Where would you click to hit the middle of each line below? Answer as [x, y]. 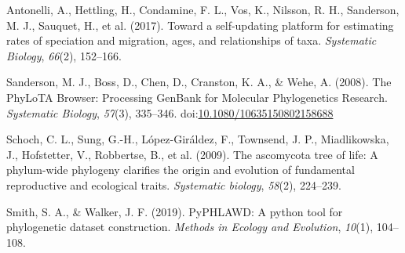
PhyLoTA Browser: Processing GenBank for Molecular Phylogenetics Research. [197, 97]
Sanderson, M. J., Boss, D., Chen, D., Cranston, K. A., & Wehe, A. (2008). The [199, 82]
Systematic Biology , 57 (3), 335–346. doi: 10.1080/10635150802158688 [170, 112]
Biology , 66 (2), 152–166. [64, 55]
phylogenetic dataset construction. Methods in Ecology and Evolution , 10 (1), [190, 227]
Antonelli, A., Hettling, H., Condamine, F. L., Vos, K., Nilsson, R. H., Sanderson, [203, 9]
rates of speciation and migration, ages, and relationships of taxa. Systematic [192, 40]
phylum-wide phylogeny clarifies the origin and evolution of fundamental [181, 170]
